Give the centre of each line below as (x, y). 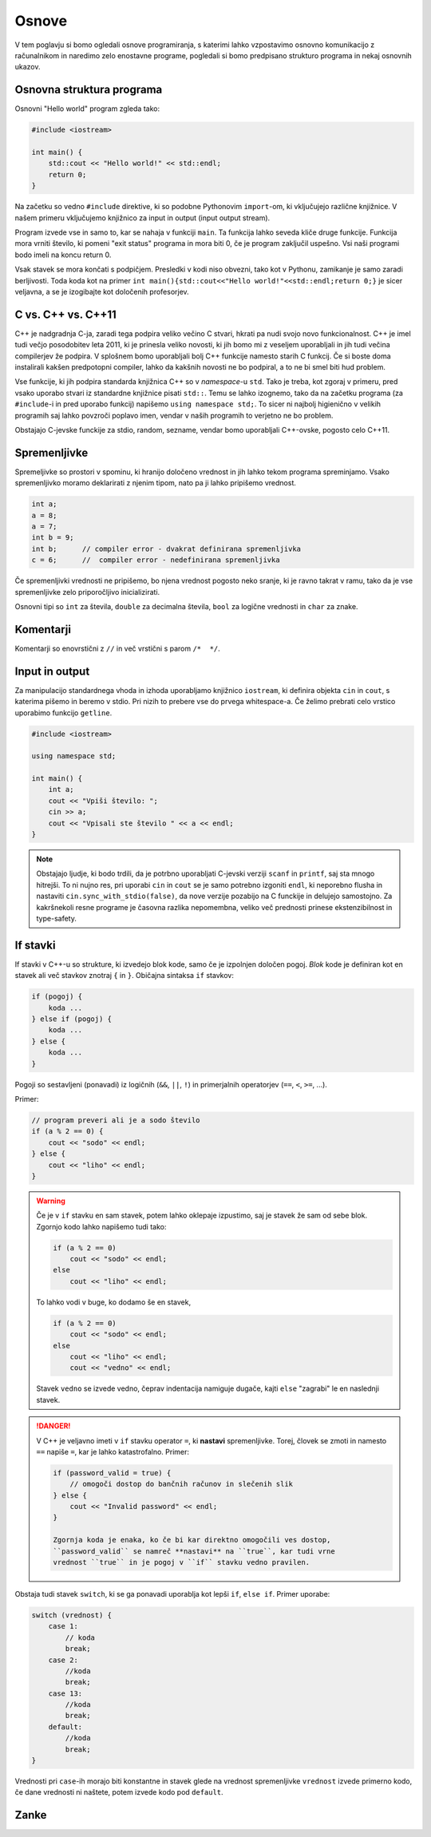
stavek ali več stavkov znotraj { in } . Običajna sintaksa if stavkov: (125, 976)
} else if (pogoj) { (71, 1019)
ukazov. (28, 67)
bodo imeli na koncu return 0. (63, 255)
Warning (51, 1201)
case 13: (65, 1693)
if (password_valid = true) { (112, 1473)
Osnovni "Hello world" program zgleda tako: (87, 109)
